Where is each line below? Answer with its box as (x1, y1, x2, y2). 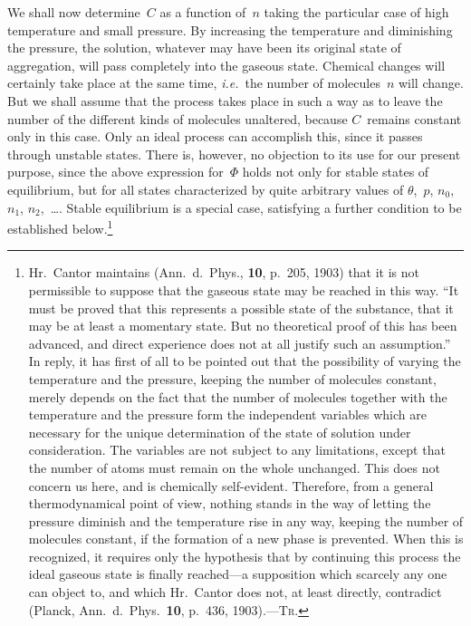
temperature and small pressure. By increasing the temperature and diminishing (7, 20, 453, 39)
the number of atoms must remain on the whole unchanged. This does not (28, 457, 440, 477)
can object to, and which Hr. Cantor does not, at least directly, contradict (28, 583, 442, 602)
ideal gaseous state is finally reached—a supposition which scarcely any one (28, 564, 447, 583)
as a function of (159, 3, 246, 21)
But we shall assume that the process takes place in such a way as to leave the (7, 91, 443, 110)
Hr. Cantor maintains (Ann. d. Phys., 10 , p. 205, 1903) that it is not (28, 263, 420, 282)
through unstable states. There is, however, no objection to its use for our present (7, 144, 461, 163)
